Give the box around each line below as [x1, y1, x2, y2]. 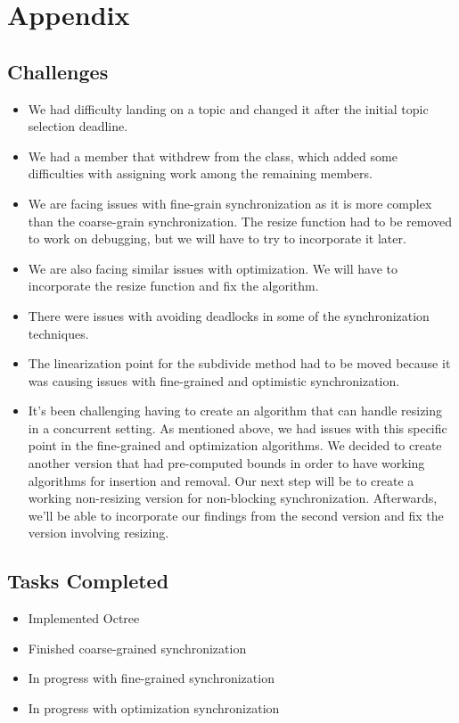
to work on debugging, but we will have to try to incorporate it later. [28, 229, 406, 248]
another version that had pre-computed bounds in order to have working [28, 454, 425, 472]
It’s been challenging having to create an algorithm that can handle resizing [28, 401, 443, 420]
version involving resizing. [28, 523, 169, 542]
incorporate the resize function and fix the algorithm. [28, 276, 319, 295]
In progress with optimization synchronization [28, 699, 280, 718]
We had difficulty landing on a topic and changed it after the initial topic [28, 99, 429, 118]
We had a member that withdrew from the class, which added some [28, 146, 398, 165]
